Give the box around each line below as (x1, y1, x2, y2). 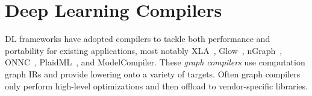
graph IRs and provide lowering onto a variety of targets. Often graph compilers (5, 67, 301, 80)
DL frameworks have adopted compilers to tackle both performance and (5, 32, 270, 45)
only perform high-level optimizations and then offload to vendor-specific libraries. (5, 79, 308, 92)
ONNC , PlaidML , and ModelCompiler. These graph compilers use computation (5, 56, 305, 68)
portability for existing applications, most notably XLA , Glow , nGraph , (5, 44, 282, 56)
